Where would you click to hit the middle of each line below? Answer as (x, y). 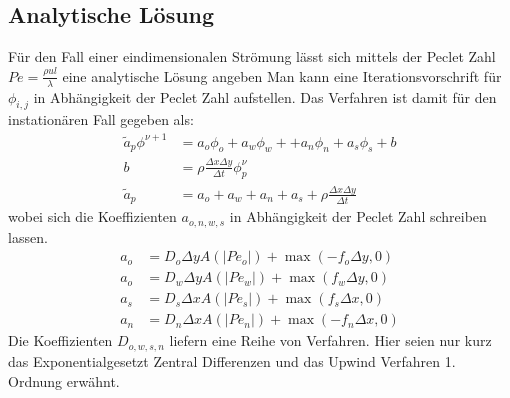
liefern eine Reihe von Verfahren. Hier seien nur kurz (330, 340)
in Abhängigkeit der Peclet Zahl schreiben (358, 216)
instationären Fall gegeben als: (101, 119)
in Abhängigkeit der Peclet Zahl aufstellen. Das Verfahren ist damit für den (265, 96)
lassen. (28, 236)
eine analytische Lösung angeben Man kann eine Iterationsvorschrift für (282, 75)
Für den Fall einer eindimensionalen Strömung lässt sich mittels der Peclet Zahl (252, 56)
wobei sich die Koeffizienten (92, 216)
